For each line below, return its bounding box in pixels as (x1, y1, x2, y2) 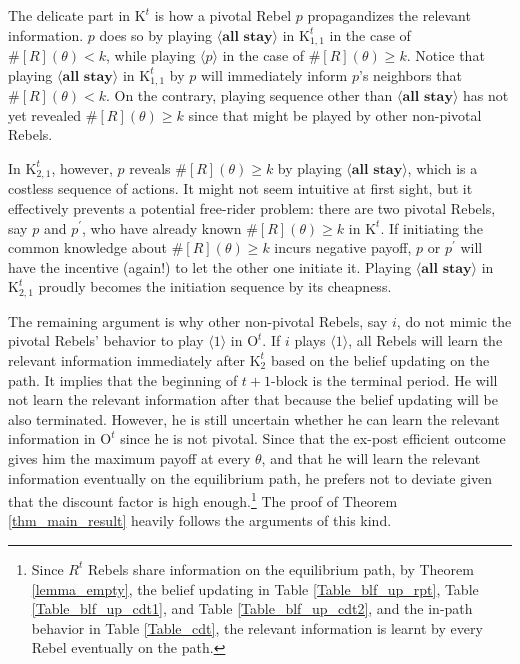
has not (463, 85, 509, 106)
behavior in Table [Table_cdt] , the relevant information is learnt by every (31, 617, 483, 638)
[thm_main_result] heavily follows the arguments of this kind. (8, 510, 392, 531)
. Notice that (406, 45, 485, 66)
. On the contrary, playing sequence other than (105, 85, 393, 106)
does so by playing (99, 24, 213, 45)
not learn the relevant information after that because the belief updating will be (8, 389, 498, 410)
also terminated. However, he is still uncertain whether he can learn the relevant (8, 408, 500, 429)
